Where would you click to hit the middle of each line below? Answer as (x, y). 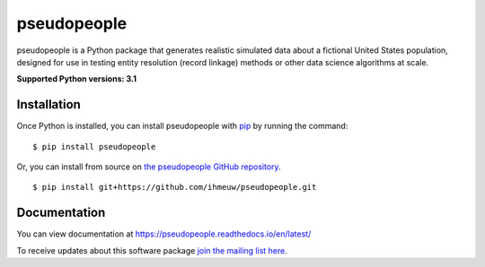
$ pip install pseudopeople (94, 146)
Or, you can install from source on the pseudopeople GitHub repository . (149, 167)
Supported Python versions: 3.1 (76, 79)
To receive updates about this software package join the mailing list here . (152, 250)
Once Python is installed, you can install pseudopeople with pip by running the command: (182, 126)
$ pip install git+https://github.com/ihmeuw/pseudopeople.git (175, 187)
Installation (48, 104)
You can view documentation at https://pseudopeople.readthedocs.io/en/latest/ (164, 234)
